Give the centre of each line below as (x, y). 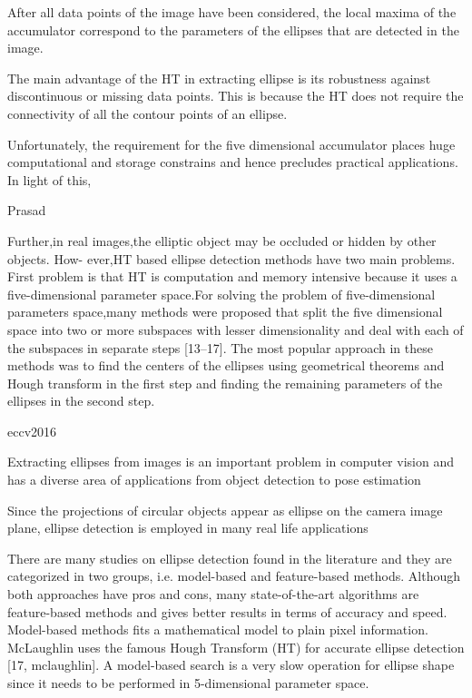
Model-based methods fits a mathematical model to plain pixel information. (218, 629)
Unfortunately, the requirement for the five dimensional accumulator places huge (231, 144)
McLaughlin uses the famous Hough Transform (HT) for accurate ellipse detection (236, 647)
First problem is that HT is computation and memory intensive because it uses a (232, 276)
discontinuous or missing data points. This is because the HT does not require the (236, 96)
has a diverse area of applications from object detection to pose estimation (214, 480)
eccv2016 (32, 431)
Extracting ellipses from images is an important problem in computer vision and (231, 462)
